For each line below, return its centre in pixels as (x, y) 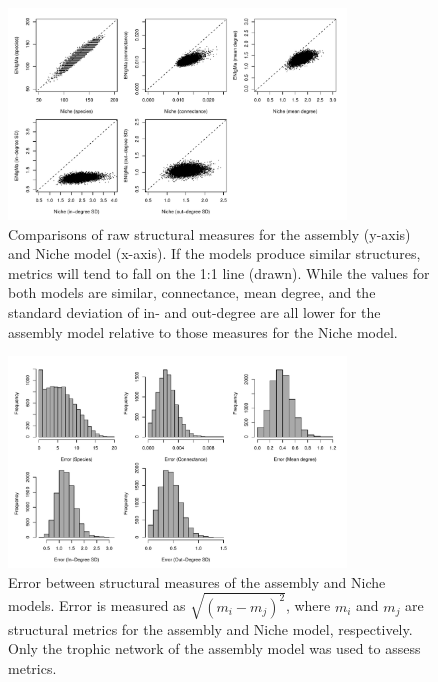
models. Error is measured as (97, 605)
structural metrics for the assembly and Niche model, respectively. (210, 628)
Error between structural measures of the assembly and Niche (197, 581)
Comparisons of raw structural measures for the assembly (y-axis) (209, 233)
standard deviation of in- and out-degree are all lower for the (194, 311)
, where (308, 605)
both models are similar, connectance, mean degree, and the (192, 292)
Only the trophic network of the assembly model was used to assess (214, 648)
